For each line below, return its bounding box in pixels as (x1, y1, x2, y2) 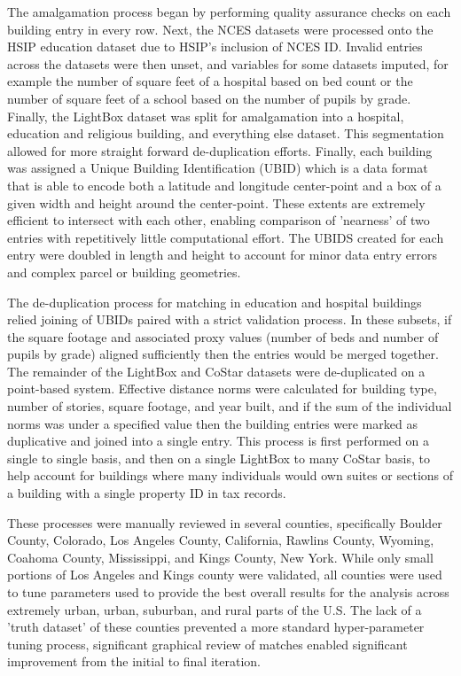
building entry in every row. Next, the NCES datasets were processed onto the (7, 19, 434, 38)
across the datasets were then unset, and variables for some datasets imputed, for (7, 54, 449, 73)
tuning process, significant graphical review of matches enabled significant (7, 634, 408, 653)
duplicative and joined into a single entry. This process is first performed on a (7, 431, 429, 450)
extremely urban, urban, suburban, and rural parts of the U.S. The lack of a (7, 600, 422, 618)
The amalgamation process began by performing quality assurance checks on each (7, 3, 451, 20)
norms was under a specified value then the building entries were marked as (7, 414, 418, 432)
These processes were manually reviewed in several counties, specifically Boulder (7, 513, 442, 532)
